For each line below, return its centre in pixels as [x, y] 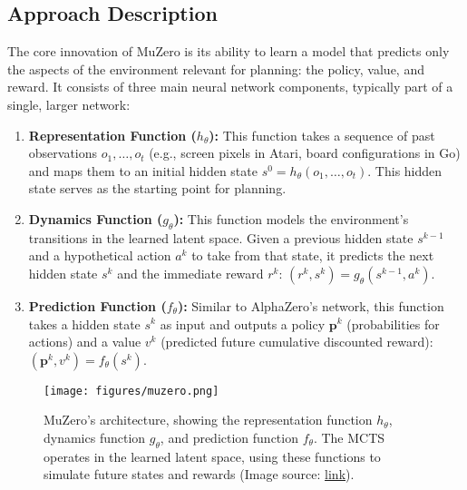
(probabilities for [393, 323]
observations [63, 153]
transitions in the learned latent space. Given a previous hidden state [221, 237]
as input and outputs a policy [243, 323]
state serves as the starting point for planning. [157, 188]
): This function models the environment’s [291, 218]
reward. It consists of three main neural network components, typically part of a [230, 87]
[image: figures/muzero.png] [131, 391]
